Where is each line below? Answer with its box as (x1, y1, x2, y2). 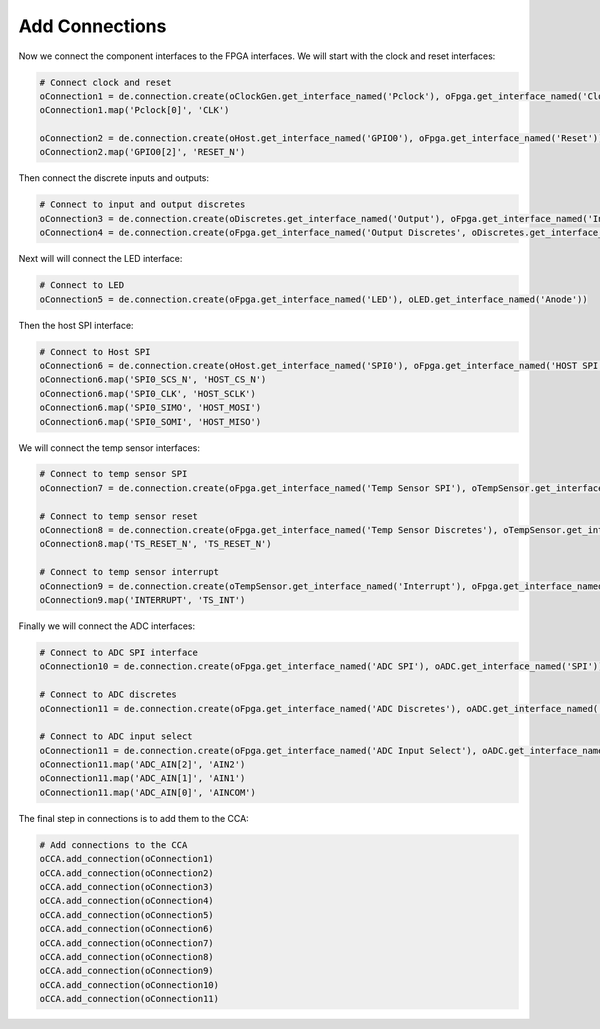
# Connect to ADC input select (39, 731, 194, 742)
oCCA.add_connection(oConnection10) (39, 979, 220, 990)
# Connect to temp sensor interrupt (39, 566, 220, 578)
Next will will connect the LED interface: (18, 253, 183, 265)
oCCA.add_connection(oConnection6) (39, 923, 214, 935)
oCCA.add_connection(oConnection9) (39, 965, 214, 977)
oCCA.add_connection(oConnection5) (39, 909, 214, 920)
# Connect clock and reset (39, 76, 172, 88)
